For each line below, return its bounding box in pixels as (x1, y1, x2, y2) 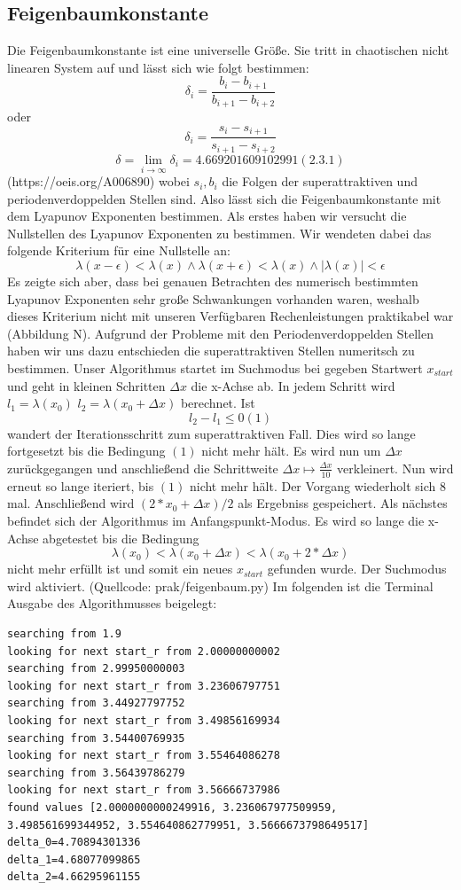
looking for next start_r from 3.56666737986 (7, 784, 280, 797)
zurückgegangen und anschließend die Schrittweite (7, 458, 278, 477)
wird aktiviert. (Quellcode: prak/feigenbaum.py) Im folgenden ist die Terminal (7, 576, 434, 595)
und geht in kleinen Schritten (7, 376, 166, 394)
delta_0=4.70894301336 (7, 836, 141, 849)
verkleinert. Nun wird (337, 458, 454, 477)
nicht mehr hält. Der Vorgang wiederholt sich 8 (189, 476, 446, 495)
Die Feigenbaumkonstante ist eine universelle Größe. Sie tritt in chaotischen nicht (7, 41, 449, 59)
